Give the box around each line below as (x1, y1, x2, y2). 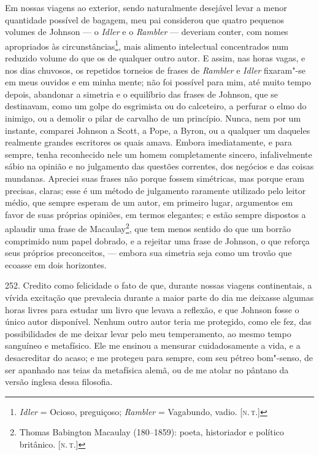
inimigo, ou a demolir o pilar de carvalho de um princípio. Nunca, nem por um (5, 112, 301, 124)
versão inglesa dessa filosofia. (5, 375, 113, 388)
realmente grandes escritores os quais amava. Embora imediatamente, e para (5, 136, 292, 149)
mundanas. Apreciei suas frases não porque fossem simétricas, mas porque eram (5, 171, 304, 184)
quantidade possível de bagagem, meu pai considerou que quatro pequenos (5, 13, 285, 26)
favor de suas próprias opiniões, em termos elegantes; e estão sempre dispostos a (5, 208, 306, 220)
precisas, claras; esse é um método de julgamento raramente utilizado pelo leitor (5, 184, 306, 196)
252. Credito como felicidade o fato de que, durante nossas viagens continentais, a (5, 279, 312, 292)
